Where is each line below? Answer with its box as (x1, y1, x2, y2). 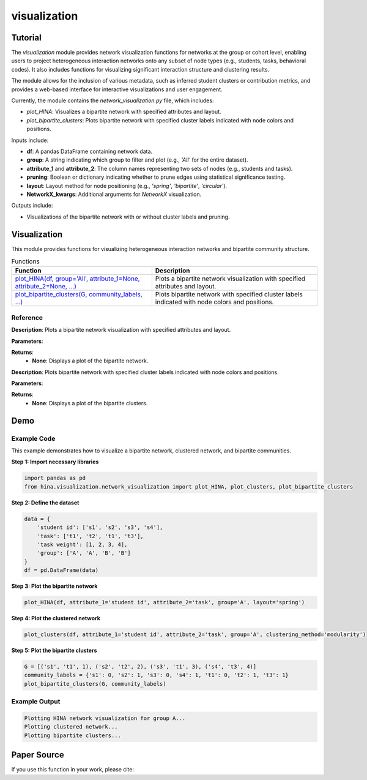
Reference (11, 313, 43, 321)
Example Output (11, 697, 61, 706)
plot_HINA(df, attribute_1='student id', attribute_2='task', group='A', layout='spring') (24, 599, 305, 606)
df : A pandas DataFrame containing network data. (26, 148, 153, 155)
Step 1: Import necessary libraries (11, 458, 99, 465)
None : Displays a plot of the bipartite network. (32, 357, 149, 364)
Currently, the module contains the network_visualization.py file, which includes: (11, 97, 214, 104)
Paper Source (11, 750, 64, 760)
